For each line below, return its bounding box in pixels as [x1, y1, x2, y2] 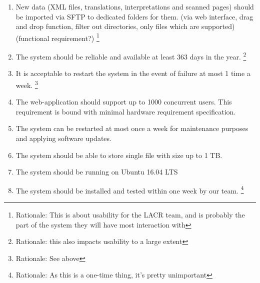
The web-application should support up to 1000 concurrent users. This [15, 96, 232, 107]
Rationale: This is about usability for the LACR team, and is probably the [15, 209, 245, 219]
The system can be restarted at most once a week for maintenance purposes [15, 123, 248, 133]
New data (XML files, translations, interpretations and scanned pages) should [15, 1, 254, 11]
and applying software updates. [15, 132, 111, 143]
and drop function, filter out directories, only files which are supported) [15, 21, 235, 31]
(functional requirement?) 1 [15, 31, 99, 43]
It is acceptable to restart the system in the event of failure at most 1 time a [15, 68, 250, 78]
